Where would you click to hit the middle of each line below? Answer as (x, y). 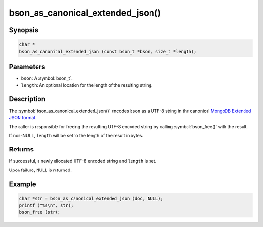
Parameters (27, 66)
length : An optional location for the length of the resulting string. (87, 85)
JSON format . (23, 117)
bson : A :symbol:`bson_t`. (47, 78)
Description (27, 99)
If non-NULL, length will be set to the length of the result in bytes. (76, 135)
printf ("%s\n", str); (46, 205)
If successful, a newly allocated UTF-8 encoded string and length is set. (83, 161)
